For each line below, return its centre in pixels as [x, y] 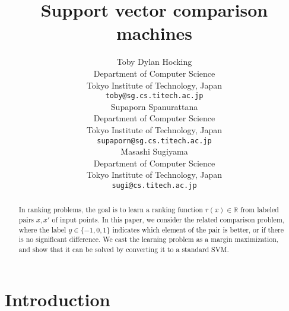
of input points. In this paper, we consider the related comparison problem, [168, 220]
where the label [42, 229]
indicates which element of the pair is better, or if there [198, 229]
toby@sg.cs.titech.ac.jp [154, 96]
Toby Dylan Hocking [154, 62]
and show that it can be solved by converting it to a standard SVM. [124, 249]
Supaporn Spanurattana [154, 106]
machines [154, 33]
